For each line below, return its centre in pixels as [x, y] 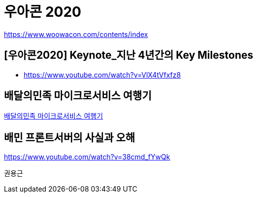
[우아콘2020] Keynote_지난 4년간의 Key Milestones [129, 55]
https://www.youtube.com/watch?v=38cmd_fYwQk [87, 157]
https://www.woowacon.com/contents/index [76, 34]
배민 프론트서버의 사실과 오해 [70, 137]
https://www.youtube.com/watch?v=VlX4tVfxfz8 [102, 75]
